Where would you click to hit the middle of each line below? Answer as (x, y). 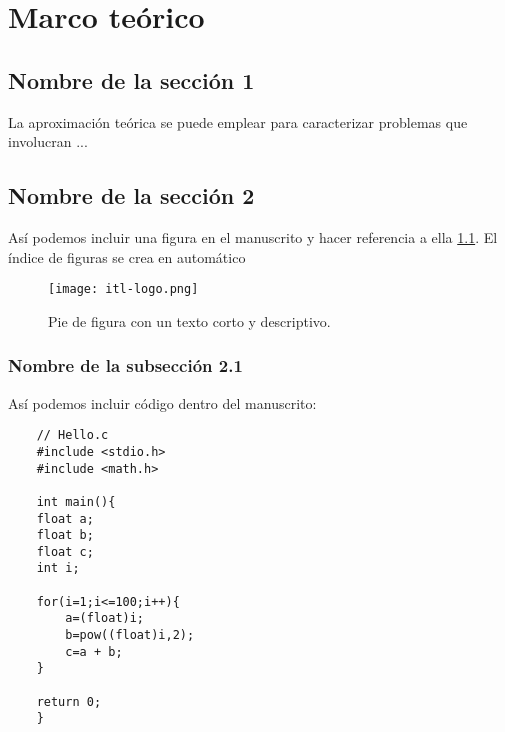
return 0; (69, 701)
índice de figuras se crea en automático (127, 256)
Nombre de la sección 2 (131, 195)
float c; (65, 551)
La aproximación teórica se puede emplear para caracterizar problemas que (238, 121)
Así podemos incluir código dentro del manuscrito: (162, 402)
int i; (58, 568)
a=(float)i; (105, 618)
